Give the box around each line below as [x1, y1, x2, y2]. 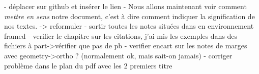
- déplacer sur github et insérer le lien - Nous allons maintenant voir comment [4, 1, 247, 11]
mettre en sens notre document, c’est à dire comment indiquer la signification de [4, 11, 255, 21]
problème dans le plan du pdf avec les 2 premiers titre [4, 60, 172, 70]
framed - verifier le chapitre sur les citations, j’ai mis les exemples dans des [4, 30, 238, 41]
